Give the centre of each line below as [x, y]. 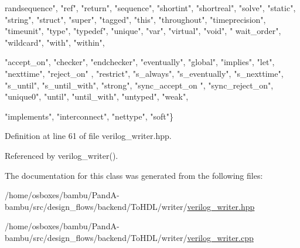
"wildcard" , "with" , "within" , [55, 42]
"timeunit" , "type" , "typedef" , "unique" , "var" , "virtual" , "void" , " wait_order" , [143, 31]
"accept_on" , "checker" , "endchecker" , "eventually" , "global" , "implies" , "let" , [140, 62]
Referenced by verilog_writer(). [62, 155]
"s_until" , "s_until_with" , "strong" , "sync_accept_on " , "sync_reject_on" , [139, 85]
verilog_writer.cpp [220, 237]
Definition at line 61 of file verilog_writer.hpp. [88, 136]
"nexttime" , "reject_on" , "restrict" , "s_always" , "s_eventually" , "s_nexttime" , [144, 73]
